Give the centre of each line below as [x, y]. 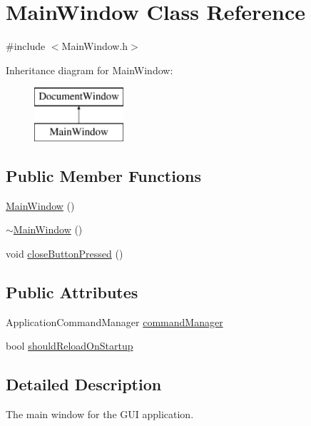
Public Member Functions [103, 175]
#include [26, 46]
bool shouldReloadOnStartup [70, 346]
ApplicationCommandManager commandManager [114, 321]
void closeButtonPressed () [65, 253]
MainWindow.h [95, 46]
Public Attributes [72, 291]
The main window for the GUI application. [100, 414]
